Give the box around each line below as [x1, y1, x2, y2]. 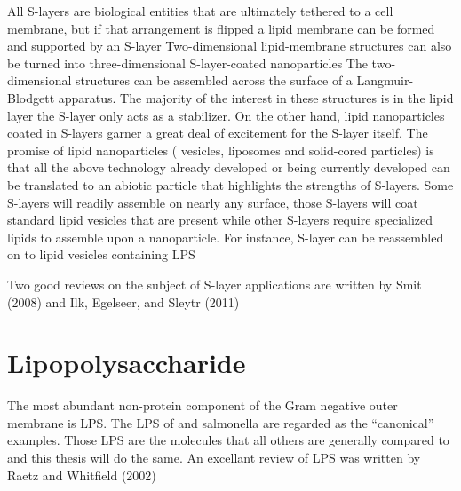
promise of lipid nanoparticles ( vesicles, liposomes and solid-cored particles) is [7, 140, 434, 159]
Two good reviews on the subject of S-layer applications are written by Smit [7, 274, 422, 293]
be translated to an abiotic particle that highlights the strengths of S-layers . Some [7, 175, 454, 194]
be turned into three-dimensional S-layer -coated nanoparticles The [7, 53, 368, 72]
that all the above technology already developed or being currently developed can [7, 158, 450, 177]
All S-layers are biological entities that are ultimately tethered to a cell [7, 2, 393, 20]
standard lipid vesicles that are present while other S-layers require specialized [7, 210, 433, 229]
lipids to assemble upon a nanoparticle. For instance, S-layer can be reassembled [7, 227, 444, 246]
